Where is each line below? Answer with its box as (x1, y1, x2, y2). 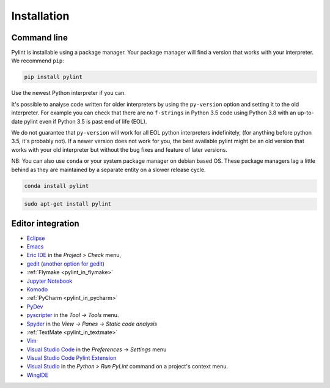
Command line (11, 32, 68, 43)
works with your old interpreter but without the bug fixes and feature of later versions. (11, 146, 227, 153)
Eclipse (26, 234, 45, 242)
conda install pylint (24, 182, 89, 189)
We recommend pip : (11, 57, 64, 64)
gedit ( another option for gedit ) (26, 260, 105, 267)
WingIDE (26, 371, 49, 379)
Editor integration (11, 218, 79, 229)
